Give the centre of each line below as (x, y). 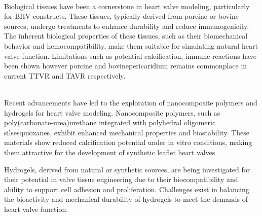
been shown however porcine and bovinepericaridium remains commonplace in (126, 66)
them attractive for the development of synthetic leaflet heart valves (110, 152)
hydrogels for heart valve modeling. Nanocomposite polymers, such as (112, 112)
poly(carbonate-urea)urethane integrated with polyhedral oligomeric (110, 122)
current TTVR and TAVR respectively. (65, 75)
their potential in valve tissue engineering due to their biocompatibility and (121, 179)
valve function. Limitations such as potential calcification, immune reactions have (130, 56)
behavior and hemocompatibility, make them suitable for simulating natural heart (131, 45)
